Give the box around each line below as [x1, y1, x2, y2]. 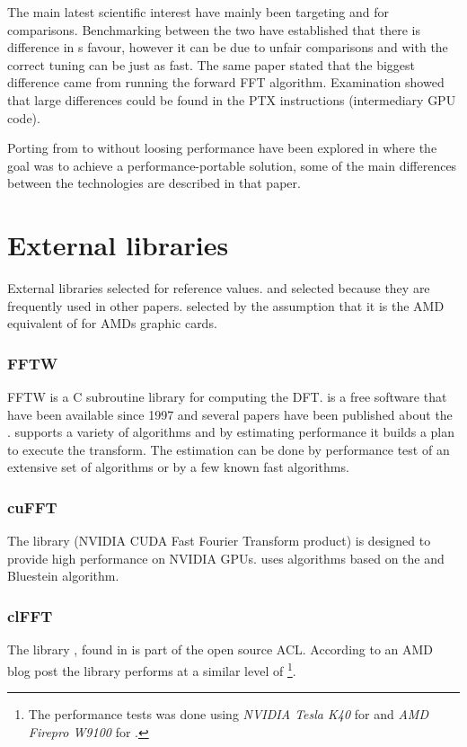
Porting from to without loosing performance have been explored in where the [7, 138, 437, 157]
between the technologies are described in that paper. [7, 173, 301, 192]
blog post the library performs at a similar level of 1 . [7, 658, 296, 680]
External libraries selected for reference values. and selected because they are [7, 279, 430, 298]
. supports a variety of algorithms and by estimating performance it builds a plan [7, 422, 455, 441]
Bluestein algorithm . [7, 566, 119, 585]
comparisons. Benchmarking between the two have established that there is [7, 20, 420, 39]
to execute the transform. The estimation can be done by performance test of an [7, 440, 450, 458]
